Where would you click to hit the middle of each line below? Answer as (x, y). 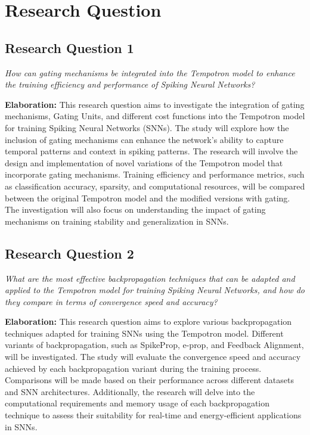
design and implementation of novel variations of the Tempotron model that (144, 162)
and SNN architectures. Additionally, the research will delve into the (130, 391)
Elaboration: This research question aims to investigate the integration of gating (155, 104)
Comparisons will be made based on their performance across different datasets (149, 380)
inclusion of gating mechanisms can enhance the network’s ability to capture (144, 139)
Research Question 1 (69, 47)
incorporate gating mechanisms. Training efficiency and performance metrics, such (155, 174)
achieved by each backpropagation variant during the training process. (133, 368)
